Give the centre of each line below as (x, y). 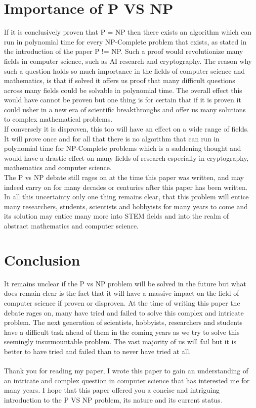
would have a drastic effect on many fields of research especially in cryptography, (126, 158)
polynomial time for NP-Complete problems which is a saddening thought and (123, 148)
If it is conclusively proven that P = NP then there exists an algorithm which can (128, 32)
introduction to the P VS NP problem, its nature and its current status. (113, 399)
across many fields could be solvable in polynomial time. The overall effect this (123, 90)
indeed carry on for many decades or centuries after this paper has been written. (126, 187)
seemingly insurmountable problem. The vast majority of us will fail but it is (120, 341)
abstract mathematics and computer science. (71, 226)
